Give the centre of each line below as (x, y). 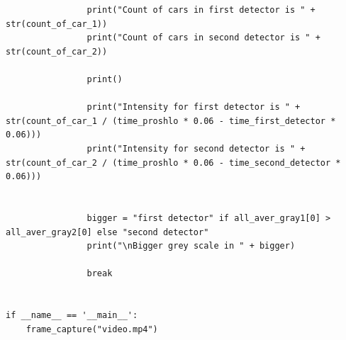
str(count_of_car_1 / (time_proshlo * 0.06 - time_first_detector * (171, 121)
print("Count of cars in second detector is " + (203, 38)
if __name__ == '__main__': (72, 316)
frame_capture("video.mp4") (92, 329)
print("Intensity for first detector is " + (194, 107)
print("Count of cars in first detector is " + (201, 10)
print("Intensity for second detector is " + (196, 148)
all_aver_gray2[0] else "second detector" (107, 232)
